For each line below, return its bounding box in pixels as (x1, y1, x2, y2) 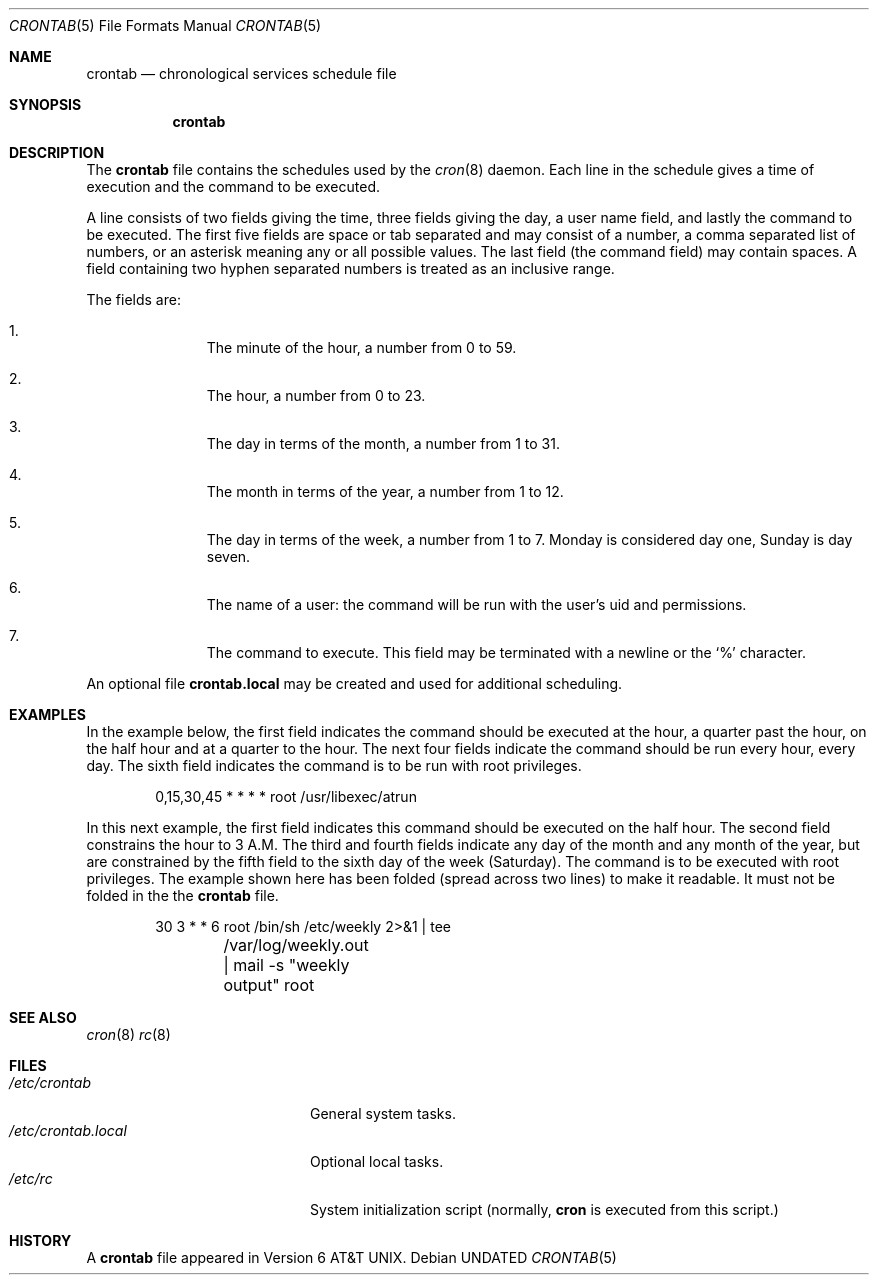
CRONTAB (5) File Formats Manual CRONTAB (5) (9, 17, 322, 34)
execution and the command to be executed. (86, 178, 381, 195)
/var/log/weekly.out (223, 935, 369, 955)
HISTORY (9, 1232, 72, 1249)
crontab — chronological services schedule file (86, 65, 397, 82)
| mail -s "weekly (223, 955, 350, 975)
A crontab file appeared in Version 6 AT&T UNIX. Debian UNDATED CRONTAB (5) (86, 1249, 617, 1266)
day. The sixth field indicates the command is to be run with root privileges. (86, 757, 582, 774)
